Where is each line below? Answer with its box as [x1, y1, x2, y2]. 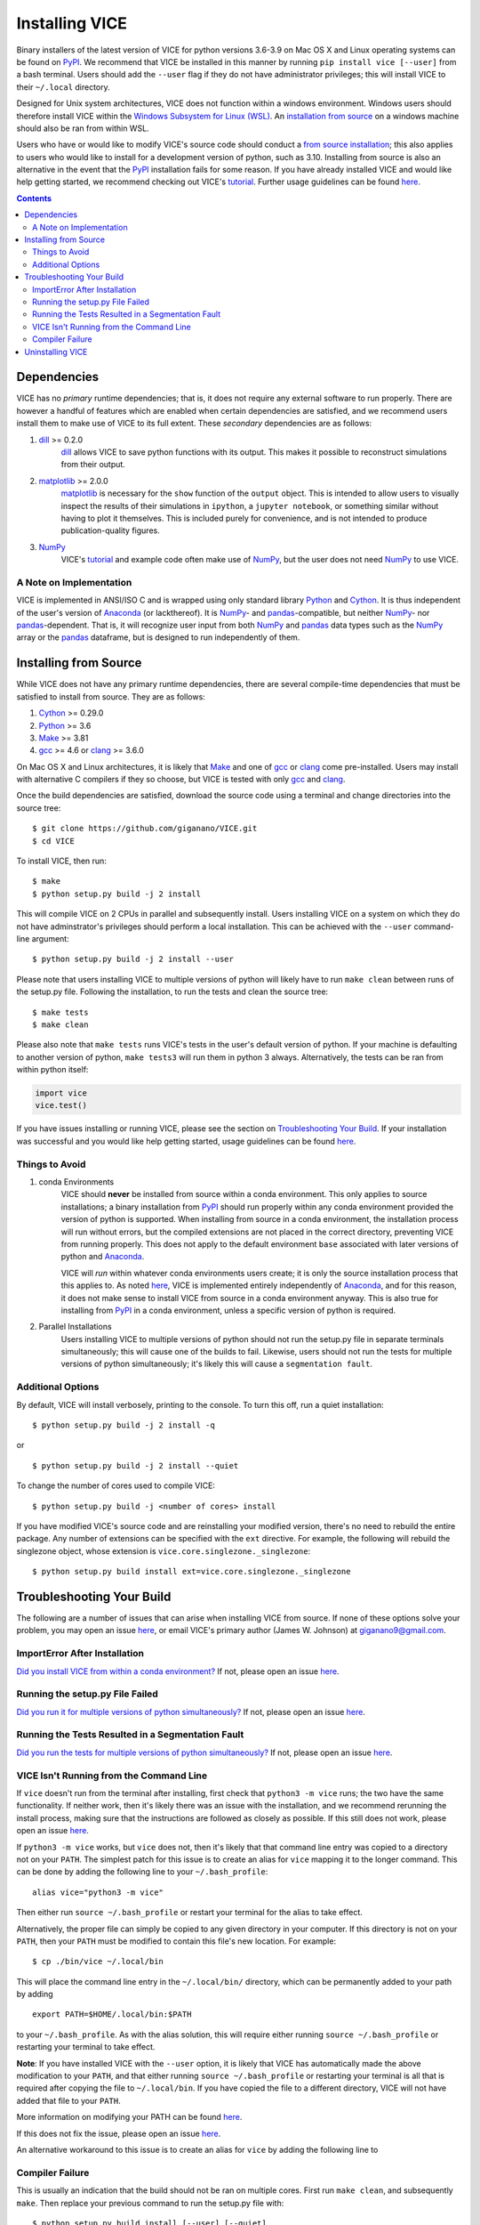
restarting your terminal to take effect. [16, 2042, 156, 2052]
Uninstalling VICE [24, 346, 88, 357]
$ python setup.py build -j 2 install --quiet [32, 1460, 239, 1470]
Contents [16, 192, 52, 204]
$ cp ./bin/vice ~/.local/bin [32, 1956, 164, 1967]
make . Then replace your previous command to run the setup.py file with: [16, 2197, 284, 2208]
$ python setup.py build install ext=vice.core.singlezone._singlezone [32, 1566, 351, 1577]
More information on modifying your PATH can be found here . [16, 2112, 243, 2123]
